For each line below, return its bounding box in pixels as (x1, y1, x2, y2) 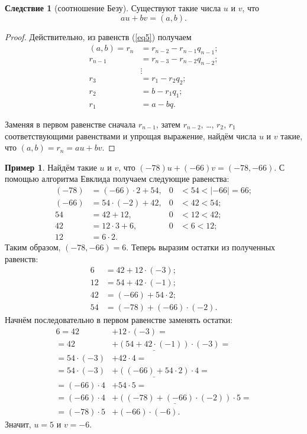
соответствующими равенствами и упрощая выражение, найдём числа (5, 129, 257, 142)
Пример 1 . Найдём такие (5, 161, 97, 173)
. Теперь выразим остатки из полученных (126, 241, 276, 253)
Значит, (5, 417, 31, 430)
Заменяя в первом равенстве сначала (5, 118, 136, 130)
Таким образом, (5, 241, 61, 253)
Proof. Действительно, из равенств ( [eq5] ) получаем (5, 30, 192, 43)
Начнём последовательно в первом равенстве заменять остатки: (5, 314, 233, 326)
